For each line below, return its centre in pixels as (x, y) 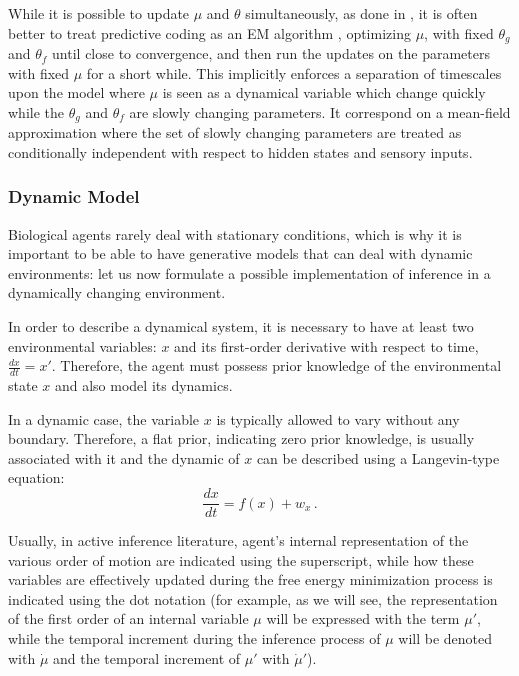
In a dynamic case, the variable (104, 418)
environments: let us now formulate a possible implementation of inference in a (249, 272)
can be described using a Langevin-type (378, 457)
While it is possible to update (99, 13)
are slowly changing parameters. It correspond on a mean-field (320, 111)
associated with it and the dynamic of (124, 457)
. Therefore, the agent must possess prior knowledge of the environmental (276, 365)
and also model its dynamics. (143, 385)
